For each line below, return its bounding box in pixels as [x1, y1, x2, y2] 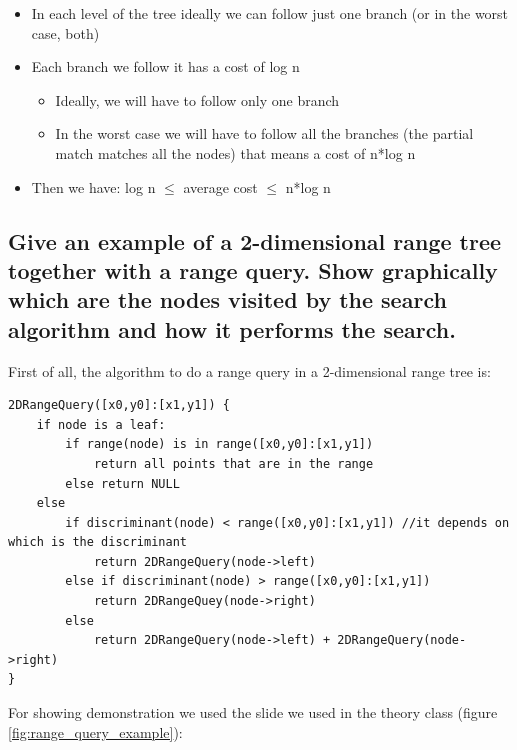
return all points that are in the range [93, 456, 374, 471]
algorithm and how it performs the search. [8, 313, 456, 344]
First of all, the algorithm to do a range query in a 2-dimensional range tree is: [8, 360, 491, 381]
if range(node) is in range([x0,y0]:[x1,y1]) [65, 437, 374, 452]
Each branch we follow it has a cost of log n [31, 56, 300, 77]
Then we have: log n [31, 176, 156, 197]
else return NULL [65, 476, 180, 491]
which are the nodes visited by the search [8, 284, 447, 315]
